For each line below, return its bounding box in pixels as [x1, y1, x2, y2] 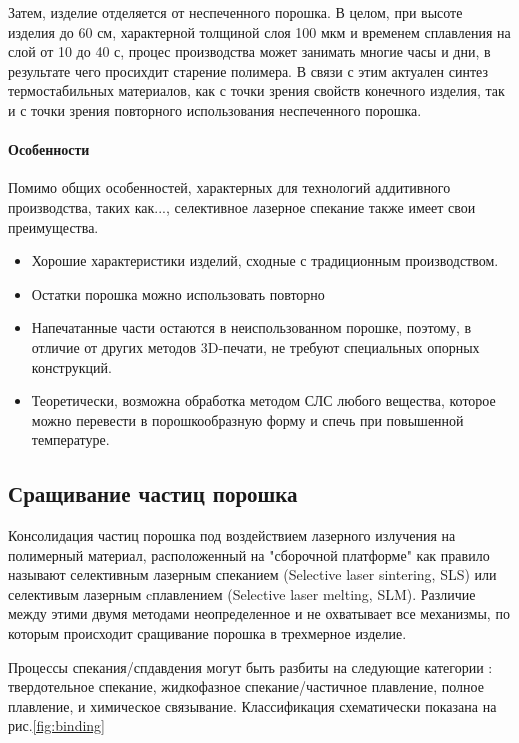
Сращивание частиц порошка [8, 478, 298, 509]
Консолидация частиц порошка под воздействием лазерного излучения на [8, 525, 456, 546]
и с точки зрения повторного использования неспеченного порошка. [8, 99, 422, 120]
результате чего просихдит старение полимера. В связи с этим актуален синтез [8, 60, 488, 81]
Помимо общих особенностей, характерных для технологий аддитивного [8, 177, 451, 198]
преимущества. [8, 216, 99, 237]
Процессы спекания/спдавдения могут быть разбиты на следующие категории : [8, 656, 493, 677]
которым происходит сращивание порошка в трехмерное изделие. [8, 623, 407, 644]
